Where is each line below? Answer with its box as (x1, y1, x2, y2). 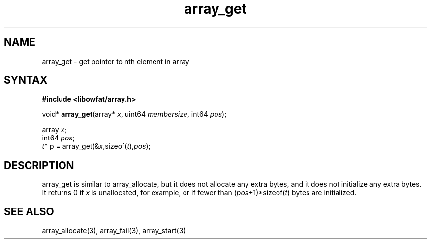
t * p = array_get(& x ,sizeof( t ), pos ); (42, 142, 151, 151)
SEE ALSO (4, 205, 54, 218)
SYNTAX (4, 74, 48, 87)
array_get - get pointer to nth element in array (42, 57, 189, 66)
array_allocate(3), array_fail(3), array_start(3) (42, 226, 186, 235)
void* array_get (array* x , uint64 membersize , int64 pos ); (42, 110, 227, 119)
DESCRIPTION (4, 159, 74, 172)
